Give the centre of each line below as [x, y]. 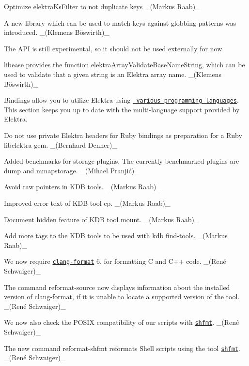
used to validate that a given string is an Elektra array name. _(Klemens [113, 74]
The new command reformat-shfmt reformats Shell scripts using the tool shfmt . [122, 348]
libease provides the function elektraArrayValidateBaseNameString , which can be [124, 65]
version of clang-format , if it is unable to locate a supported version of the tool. [122, 297]
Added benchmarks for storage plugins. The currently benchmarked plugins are [122, 161]
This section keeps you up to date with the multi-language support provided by [122, 109]
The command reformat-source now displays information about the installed [117, 287]
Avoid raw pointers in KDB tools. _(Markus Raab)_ [83, 187]
